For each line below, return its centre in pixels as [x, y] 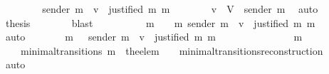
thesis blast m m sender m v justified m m [160, 22]
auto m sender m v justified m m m [154, 37]
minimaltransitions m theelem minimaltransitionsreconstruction [172, 50]
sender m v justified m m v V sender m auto [180, 9]
